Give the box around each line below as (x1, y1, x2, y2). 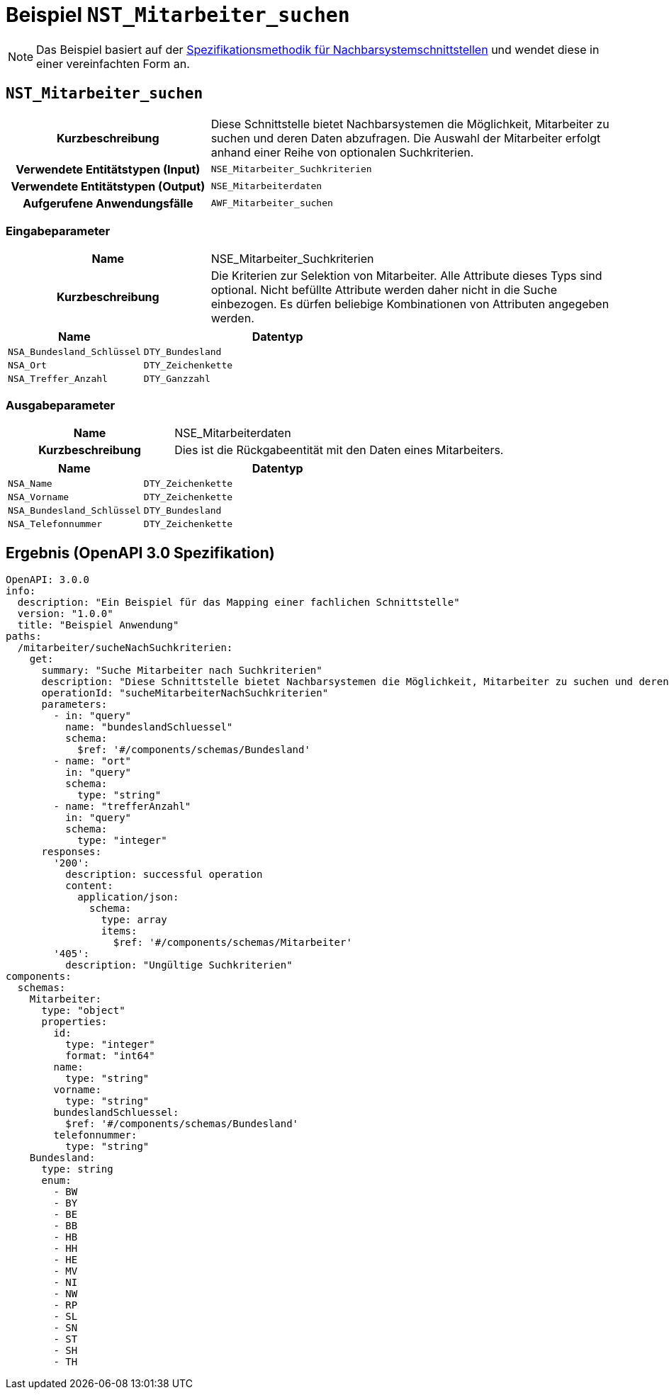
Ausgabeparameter (6, 397, 116, 412)
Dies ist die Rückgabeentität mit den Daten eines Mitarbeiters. (174, 443, 504, 458)
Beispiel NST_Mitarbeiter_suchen (6, 3, 350, 27)
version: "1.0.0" (17, 607, 113, 619)
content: (65, 879, 113, 891)
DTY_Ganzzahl (143, 373, 210, 385)
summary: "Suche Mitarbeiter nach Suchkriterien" (41, 664, 322, 676)
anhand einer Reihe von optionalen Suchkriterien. (210, 145, 474, 159)
